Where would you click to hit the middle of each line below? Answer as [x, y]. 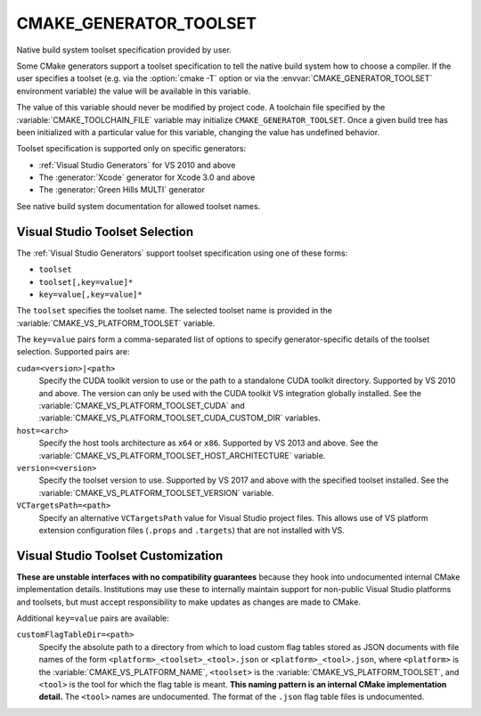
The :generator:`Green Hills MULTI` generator [122, 190]
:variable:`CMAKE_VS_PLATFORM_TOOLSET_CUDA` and [142, 406]
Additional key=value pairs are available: [93, 618]
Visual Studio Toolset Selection [105, 232]
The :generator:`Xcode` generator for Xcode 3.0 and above [147, 177]
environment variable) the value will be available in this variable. [134, 91]
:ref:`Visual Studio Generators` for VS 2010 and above [137, 165]
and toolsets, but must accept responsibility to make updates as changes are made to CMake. [188, 602]
